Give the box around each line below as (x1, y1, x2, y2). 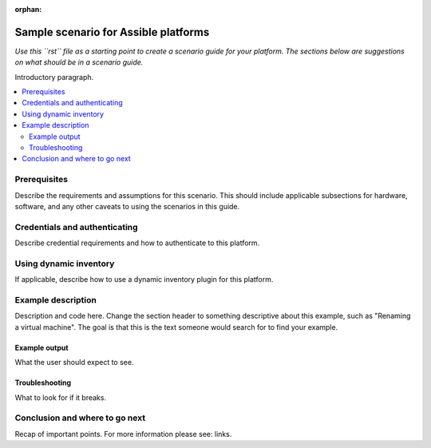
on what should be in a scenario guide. (14, 57, 144, 67)
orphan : (14, 5, 42, 14)
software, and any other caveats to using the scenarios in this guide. (14, 201, 240, 211)
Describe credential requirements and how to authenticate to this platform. (14, 238, 260, 248)
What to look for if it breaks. (14, 392, 107, 402)
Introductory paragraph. (14, 72, 94, 81)
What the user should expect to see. (14, 358, 134, 367)
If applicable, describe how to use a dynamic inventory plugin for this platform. (14, 275, 274, 284)
